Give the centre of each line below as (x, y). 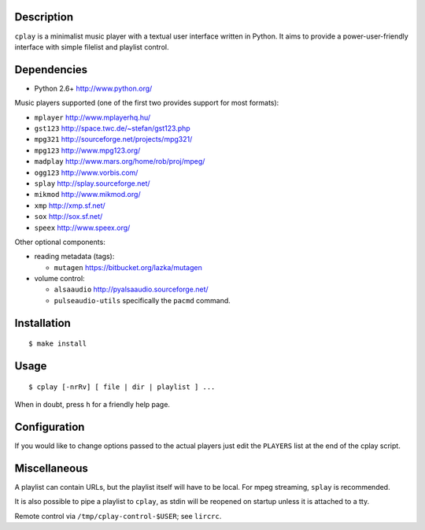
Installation (42, 323)
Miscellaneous (51, 468)
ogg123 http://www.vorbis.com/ (86, 172)
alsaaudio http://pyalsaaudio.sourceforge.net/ (131, 289)
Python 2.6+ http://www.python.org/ (93, 88)
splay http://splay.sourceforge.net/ (92, 183)
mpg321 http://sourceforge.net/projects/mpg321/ (113, 139)
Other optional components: (60, 242)
